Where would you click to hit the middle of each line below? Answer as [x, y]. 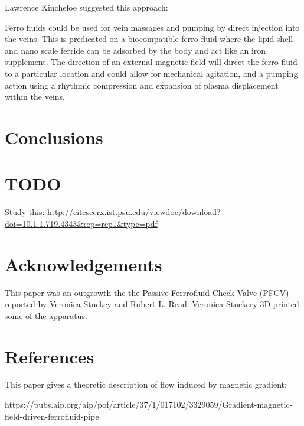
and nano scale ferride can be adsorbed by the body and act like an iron [135, 50]
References [50, 356]
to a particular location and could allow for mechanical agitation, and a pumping [151, 73]
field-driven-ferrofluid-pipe [52, 416]
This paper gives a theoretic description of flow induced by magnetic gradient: [146, 384]
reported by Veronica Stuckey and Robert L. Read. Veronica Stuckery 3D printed [152, 304]
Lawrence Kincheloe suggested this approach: [86, 7]
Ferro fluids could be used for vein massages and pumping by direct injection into [152, 27]
